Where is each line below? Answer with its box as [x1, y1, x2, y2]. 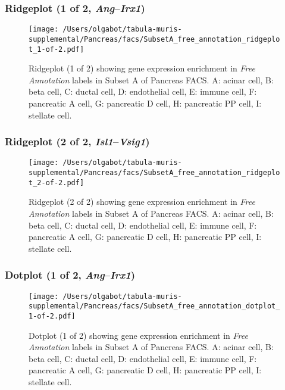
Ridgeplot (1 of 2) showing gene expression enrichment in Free [29, 62, 255, 74]
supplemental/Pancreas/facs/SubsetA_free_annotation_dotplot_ [29, 302, 280, 311]
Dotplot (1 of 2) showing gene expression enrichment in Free [29, 329, 248, 341]
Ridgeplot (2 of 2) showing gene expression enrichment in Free [29, 195, 255, 208]
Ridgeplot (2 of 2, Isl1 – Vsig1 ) [5, 134, 150, 149]
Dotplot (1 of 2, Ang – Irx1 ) [5, 267, 136, 282]
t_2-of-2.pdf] [29, 178, 84, 187]
